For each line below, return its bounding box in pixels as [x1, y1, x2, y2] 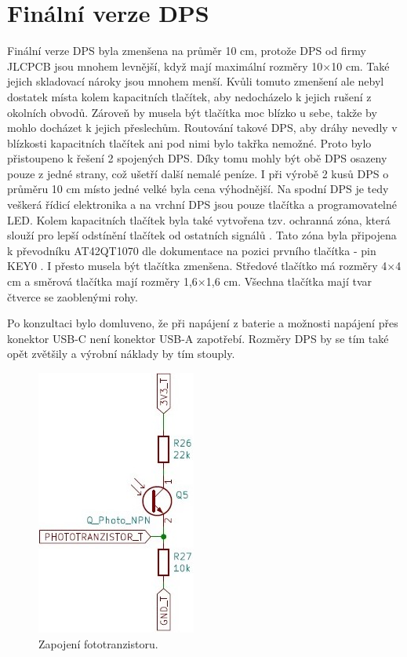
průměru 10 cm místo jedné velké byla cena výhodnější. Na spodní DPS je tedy [7, 181, 389, 197]
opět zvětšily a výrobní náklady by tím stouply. [7, 345, 235, 362]
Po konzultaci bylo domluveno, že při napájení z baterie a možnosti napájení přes [7, 315, 398, 331]
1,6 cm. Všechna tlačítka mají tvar [205, 273, 372, 290]
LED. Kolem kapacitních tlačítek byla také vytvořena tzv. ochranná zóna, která [7, 211, 391, 228]
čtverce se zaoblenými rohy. [7, 288, 138, 305]
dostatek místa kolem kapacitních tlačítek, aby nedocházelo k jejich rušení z [7, 88, 372, 104]
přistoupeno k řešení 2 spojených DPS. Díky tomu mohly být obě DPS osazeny [7, 150, 387, 166]
